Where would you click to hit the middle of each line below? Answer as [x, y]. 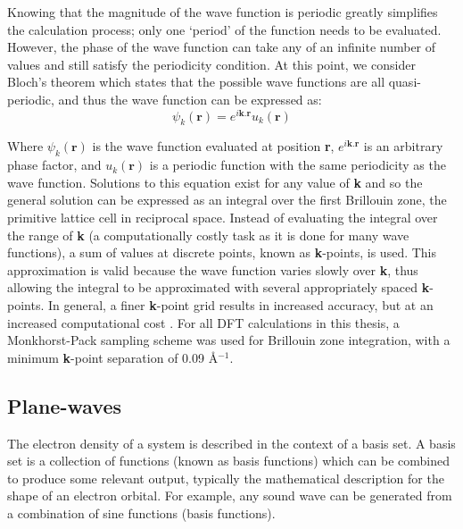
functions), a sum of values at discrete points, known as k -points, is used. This [222, 252]
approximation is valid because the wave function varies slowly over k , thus [213, 269]
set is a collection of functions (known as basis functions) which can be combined [228, 461]
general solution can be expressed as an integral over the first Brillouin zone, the [227, 200]
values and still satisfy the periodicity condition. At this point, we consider [211, 64]
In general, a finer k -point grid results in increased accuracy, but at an [240, 304]
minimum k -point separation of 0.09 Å [113, 357]
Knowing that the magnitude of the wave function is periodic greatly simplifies [223, 12]
